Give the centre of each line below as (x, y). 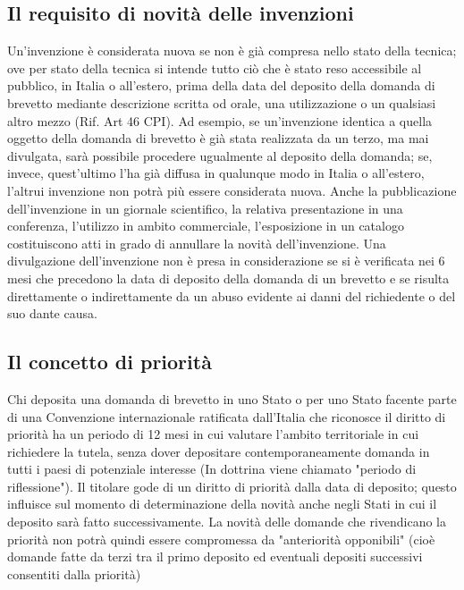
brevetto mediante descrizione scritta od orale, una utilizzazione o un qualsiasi (222, 102)
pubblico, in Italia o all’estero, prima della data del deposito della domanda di (221, 85)
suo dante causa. (52, 313)
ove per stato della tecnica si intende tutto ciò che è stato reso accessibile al (215, 67)
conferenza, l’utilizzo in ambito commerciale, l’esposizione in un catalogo (206, 226)
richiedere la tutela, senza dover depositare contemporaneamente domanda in (219, 451)
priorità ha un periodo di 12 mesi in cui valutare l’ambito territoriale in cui (213, 434)
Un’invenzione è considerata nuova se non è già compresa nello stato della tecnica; (232, 51)
